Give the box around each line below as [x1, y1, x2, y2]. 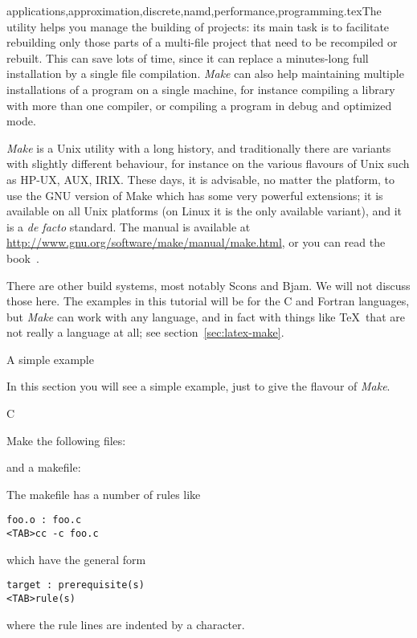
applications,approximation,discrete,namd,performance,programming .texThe [6, 2, 382, 18]
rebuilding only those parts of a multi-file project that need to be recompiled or [6, 34, 398, 51]
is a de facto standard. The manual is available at [6, 218, 251, 235]
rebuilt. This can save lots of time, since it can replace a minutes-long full [6, 49, 369, 66]
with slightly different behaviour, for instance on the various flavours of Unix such [6, 155, 410, 172]
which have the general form [6, 550, 146, 567]
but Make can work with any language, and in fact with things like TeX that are [6, 308, 405, 325]
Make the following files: [6, 431, 126, 448]
